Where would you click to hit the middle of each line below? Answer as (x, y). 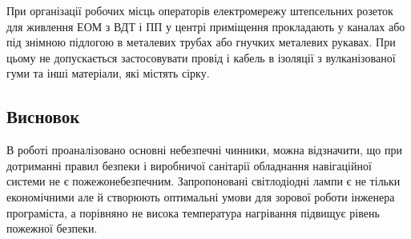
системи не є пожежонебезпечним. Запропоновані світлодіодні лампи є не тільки (203, 181)
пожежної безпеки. (52, 228)
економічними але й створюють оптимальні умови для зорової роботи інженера (201, 196)
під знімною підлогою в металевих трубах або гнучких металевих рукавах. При (201, 42)
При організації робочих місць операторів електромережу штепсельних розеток (200, 10)
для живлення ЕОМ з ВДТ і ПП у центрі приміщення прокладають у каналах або (206, 26)
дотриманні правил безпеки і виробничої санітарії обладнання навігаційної (189, 165)
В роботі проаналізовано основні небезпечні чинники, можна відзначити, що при (204, 150)
